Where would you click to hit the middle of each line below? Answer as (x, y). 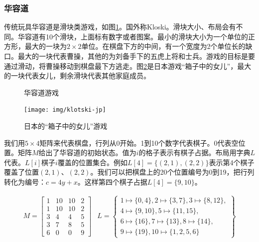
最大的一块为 (46, 46)
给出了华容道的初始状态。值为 (87, 152)
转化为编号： (25, 182)
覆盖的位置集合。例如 (92, 162)
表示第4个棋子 (232, 162)
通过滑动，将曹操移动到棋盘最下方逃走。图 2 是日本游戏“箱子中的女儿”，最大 (128, 66)
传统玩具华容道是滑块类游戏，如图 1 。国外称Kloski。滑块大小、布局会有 (120, 27)
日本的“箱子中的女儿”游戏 (66, 126)
